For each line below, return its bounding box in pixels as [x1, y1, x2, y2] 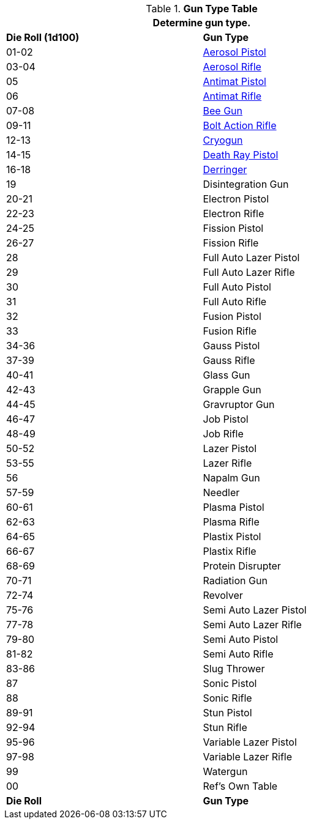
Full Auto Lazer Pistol [203, 251, 300, 264]
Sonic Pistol [203, 677, 257, 689]
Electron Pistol [203, 193, 269, 205]
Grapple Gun [203, 384, 261, 396]
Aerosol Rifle [203, 61, 261, 73]
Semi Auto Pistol [203, 633, 279, 645]
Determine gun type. [152, 17, 251, 29]
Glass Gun [203, 369, 250, 381]
